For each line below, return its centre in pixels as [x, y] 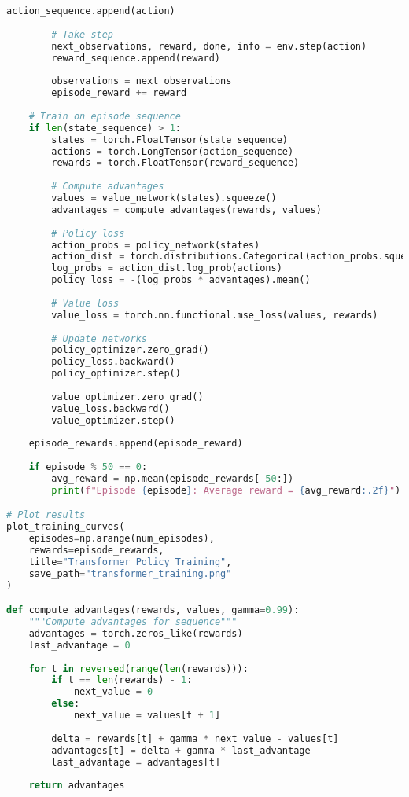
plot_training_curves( [66, 527]
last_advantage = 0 [79, 645]
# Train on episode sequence [105, 116]
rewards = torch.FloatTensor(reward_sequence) [175, 163]
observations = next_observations [142, 81]
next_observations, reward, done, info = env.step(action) [209, 46]
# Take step [83, 34]
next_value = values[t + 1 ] [147, 716]
